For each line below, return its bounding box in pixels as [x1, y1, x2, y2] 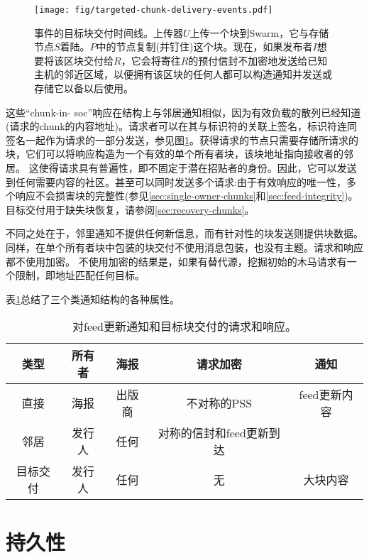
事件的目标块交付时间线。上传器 [34, 25, 183, 40]
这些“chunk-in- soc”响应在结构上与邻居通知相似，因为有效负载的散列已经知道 [6, 104, 361, 119]
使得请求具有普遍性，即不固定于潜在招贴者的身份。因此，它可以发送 [38, 160, 357, 175]
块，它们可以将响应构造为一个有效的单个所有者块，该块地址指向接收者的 [6, 146, 343, 161]
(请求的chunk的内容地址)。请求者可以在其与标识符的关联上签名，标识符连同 [6, 119, 358, 133]
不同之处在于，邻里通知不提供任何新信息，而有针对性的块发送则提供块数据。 [6, 226, 363, 241]
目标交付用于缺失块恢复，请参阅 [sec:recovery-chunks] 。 [6, 202, 255, 217]
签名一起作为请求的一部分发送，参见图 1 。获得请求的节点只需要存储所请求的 [6, 132, 358, 147]
